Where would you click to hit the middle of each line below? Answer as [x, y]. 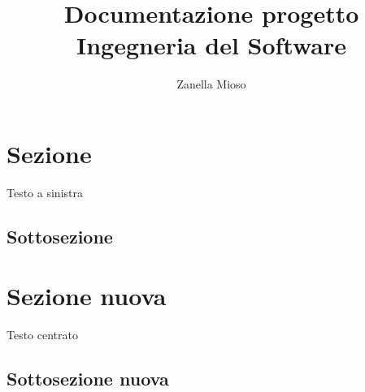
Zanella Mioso [211, 84]
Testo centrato [42, 335]
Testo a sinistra [45, 192]
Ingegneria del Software [211, 45]
